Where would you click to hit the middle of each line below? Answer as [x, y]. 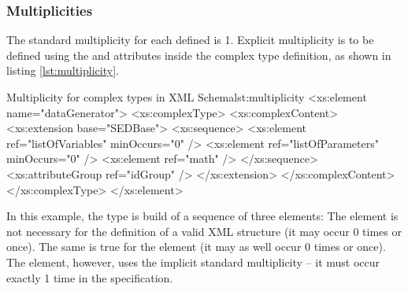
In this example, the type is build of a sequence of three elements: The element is [202, 216]
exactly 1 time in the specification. [90, 277]
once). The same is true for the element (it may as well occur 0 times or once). [196, 247]
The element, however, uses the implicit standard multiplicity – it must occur [193, 262]
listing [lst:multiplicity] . [63, 70]
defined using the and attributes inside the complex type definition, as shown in [199, 55]
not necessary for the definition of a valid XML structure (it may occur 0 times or [204, 231]
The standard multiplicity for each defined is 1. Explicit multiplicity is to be [190, 40]
